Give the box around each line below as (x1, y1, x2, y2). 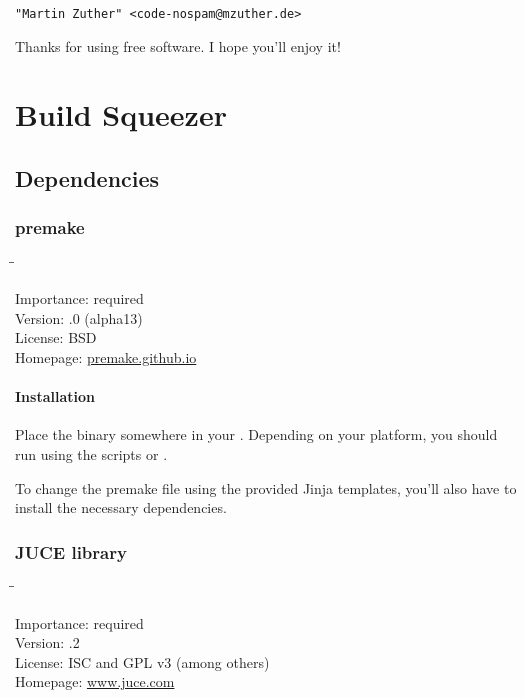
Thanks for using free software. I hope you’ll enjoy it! (15, 35, 341, 56)
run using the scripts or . (15, 443, 168, 464)
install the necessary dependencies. (15, 497, 227, 518)
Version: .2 (15, 632, 80, 653)
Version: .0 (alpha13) (15, 307, 143, 328)
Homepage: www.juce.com (15, 671, 175, 692)
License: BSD (15, 327, 97, 348)
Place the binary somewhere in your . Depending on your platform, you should (15, 424, 498, 445)
